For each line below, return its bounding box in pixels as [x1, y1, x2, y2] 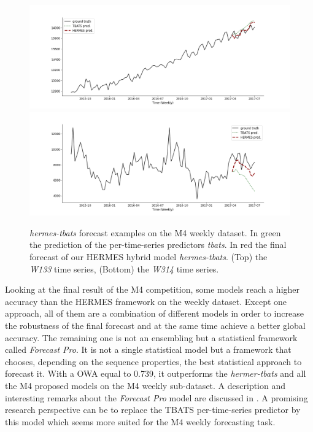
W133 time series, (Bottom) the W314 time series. [29, 262, 219, 275]
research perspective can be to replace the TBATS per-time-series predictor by [5, 403, 301, 416]
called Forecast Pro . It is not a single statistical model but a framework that [5, 343, 292, 356]
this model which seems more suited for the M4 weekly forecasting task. [5, 415, 276, 428]
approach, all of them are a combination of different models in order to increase [5, 307, 304, 320]
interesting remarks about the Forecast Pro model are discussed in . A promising [5, 391, 308, 404]
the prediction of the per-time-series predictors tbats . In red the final [29, 238, 287, 251]
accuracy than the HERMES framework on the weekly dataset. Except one [5, 295, 287, 307]
